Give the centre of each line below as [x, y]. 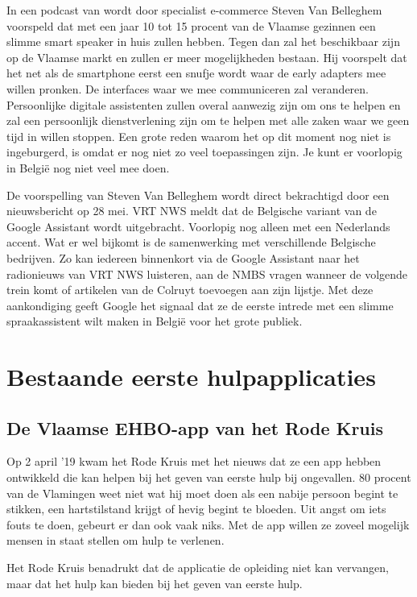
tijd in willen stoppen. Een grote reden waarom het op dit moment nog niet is [199, 136]
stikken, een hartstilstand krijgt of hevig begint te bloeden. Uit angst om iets [196, 509]
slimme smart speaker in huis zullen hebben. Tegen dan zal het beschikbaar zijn [203, 41]
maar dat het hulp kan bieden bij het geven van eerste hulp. [155, 583]
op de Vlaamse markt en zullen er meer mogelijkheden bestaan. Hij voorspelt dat [207, 57]
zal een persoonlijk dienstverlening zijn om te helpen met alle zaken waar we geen [208, 120]
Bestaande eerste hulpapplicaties [191, 377]
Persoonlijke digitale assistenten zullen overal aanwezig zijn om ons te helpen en [204, 104]
